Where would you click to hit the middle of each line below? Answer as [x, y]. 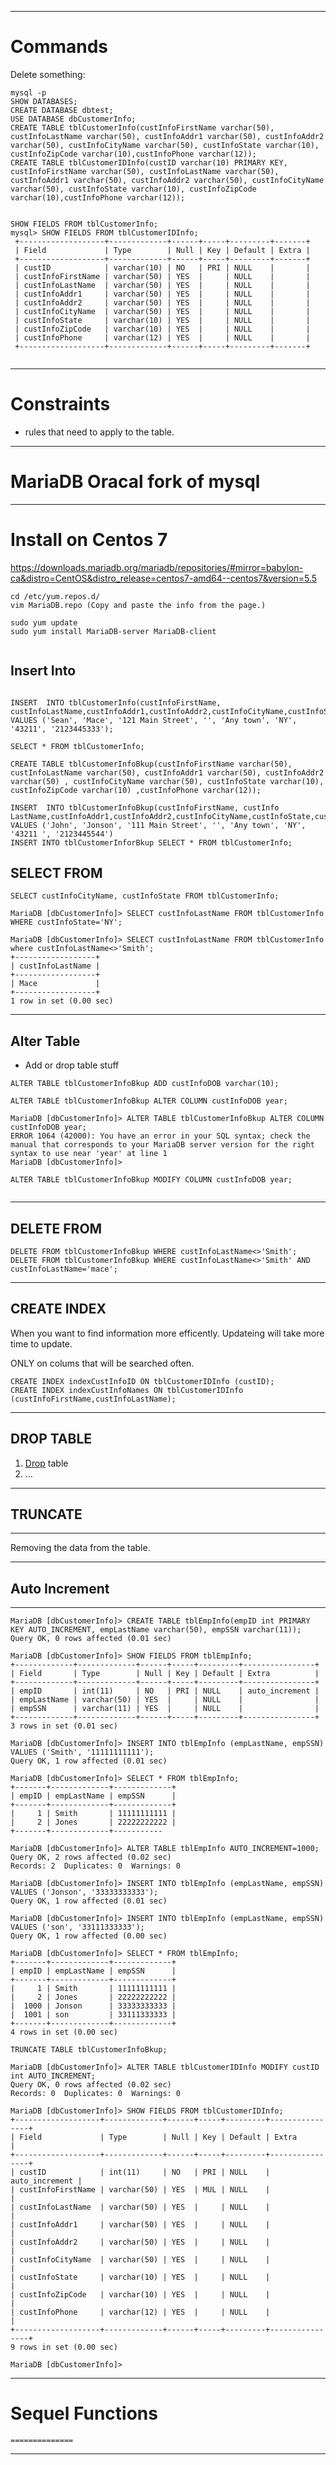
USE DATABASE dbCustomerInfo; [73, 119]
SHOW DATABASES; [44, 101]
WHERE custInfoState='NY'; [66, 922]
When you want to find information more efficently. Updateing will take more [167, 1333]
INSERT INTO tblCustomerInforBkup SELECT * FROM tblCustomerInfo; [151, 842]
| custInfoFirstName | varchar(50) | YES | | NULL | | [162, 276]
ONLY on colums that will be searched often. [102, 1363]
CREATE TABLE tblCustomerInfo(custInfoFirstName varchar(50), [142, 127]
